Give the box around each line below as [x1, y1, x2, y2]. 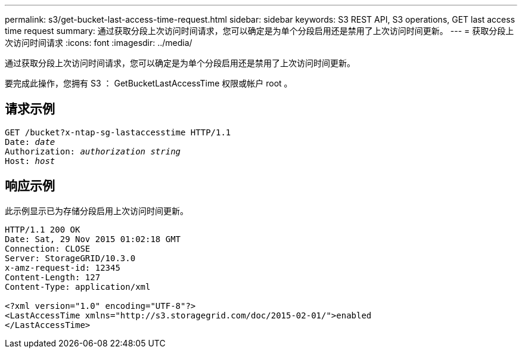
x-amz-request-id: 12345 [5, 262, 120, 273]
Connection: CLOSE [5, 243, 91, 253]
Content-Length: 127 [5, 272, 101, 282]
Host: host [5, 156, 55, 166]
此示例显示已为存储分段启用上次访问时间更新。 [5, 205, 188, 216]
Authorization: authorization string [5, 146, 181, 156]
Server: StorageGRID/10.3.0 [5, 253, 136, 263]
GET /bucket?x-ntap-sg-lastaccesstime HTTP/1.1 [5, 127, 231, 137]
